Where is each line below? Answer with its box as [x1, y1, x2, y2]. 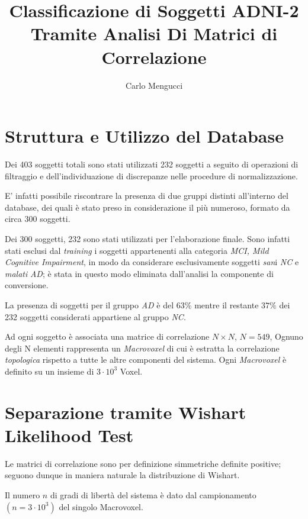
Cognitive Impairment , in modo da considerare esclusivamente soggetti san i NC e [5, 256, 299, 268]
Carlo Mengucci [125, 79, 183, 91]
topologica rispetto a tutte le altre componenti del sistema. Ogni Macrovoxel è [5, 353, 287, 366]
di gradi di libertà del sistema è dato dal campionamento [50, 489, 256, 501]
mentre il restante [194, 298, 259, 311]
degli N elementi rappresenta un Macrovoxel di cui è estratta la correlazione [5, 341, 280, 354]
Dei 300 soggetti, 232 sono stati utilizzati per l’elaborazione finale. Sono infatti [5, 233, 290, 244]
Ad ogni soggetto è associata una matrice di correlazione [5, 330, 210, 343]
